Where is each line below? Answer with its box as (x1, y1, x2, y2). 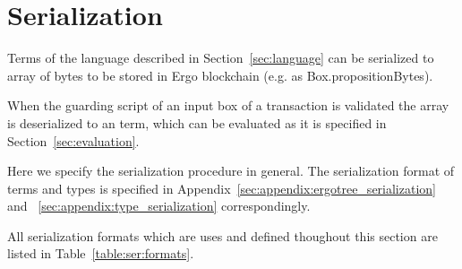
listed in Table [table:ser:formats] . (7, 244, 194, 263)
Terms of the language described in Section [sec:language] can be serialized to (7, 48, 434, 67)
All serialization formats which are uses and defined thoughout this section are (7, 226, 438, 245)
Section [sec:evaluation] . (7, 131, 140, 150)
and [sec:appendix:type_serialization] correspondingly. (7, 196, 311, 215)
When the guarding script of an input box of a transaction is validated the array (7, 96, 449, 115)
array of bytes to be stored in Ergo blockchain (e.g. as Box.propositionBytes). (7, 65, 433, 84)
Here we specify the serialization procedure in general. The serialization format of (7, 161, 455, 180)
